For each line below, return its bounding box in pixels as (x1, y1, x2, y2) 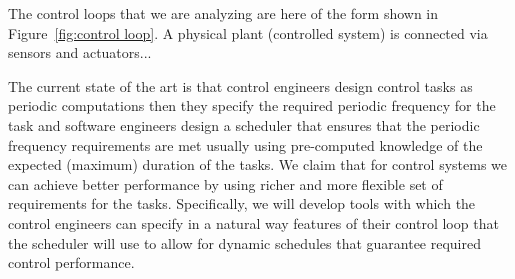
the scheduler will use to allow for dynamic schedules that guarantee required (8, 232, 481, 253)
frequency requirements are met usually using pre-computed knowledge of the (8, 134, 483, 155)
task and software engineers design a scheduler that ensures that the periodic (8, 114, 480, 135)
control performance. (8, 252, 135, 273)
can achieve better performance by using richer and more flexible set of (8, 173, 443, 194)
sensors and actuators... (8, 42, 152, 63)
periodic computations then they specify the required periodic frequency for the (8, 95, 496, 116)
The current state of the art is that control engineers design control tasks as (8, 75, 473, 96)
